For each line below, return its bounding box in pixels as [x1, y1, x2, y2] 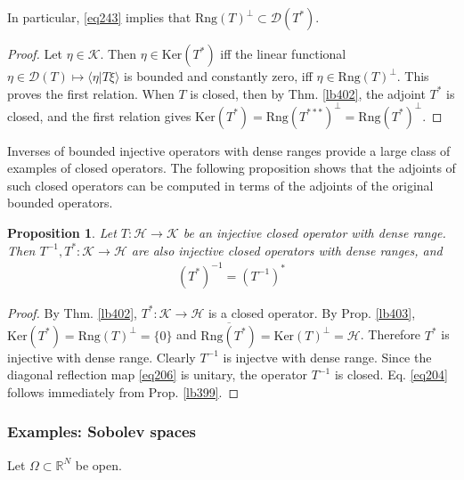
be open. [75, 455, 122, 474]
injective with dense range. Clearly [7, 347, 196, 366]
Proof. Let [7, 45, 62, 62]
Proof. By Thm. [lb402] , [7, 303, 138, 321]
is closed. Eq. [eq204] [334, 365, 449, 384]
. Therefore [360, 325, 421, 344]
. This [396, 67, 429, 85]
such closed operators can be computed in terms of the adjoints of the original [7, 175, 434, 194]
